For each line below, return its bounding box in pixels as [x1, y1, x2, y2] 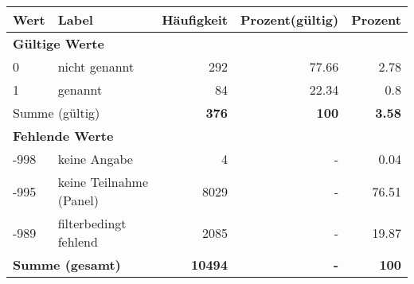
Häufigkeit [162, 10, 228, 29]
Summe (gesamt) [13, 255, 121, 274]
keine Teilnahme [57, 173, 148, 191]
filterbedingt [57, 214, 127, 232]
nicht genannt [57, 57, 135, 76]
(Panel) [57, 191, 100, 209]
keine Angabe [57, 150, 133, 168]
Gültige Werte [13, 34, 104, 53]
